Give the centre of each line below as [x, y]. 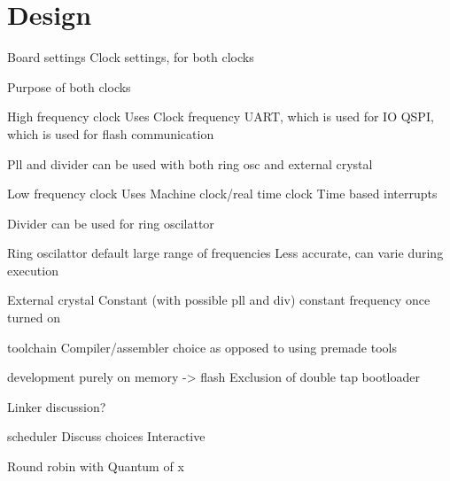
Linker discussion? [57, 406]
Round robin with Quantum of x [96, 466]
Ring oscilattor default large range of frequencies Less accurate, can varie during [225, 253]
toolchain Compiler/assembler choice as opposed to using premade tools [202, 347]
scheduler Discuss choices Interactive [106, 436]
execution [33, 270]
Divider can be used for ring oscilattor [111, 223]
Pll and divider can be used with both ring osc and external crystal [190, 163]
